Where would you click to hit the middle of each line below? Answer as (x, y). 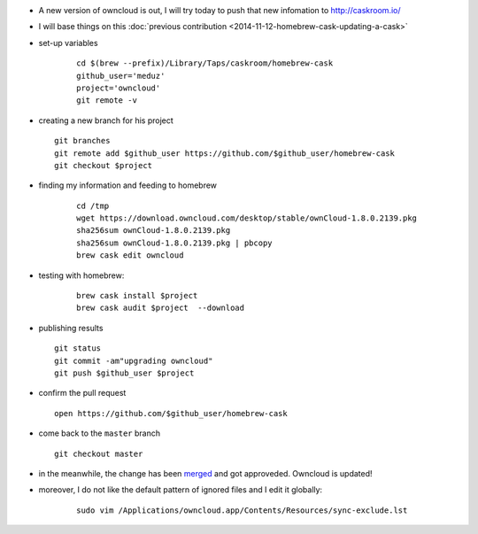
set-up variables (68, 43)
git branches (82, 141)
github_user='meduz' (121, 76)
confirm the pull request (82, 393)
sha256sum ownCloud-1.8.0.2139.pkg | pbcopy (175, 243)
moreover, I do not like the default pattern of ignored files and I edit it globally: (181, 490)
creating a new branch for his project (106, 120)
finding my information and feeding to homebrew (127, 185)
